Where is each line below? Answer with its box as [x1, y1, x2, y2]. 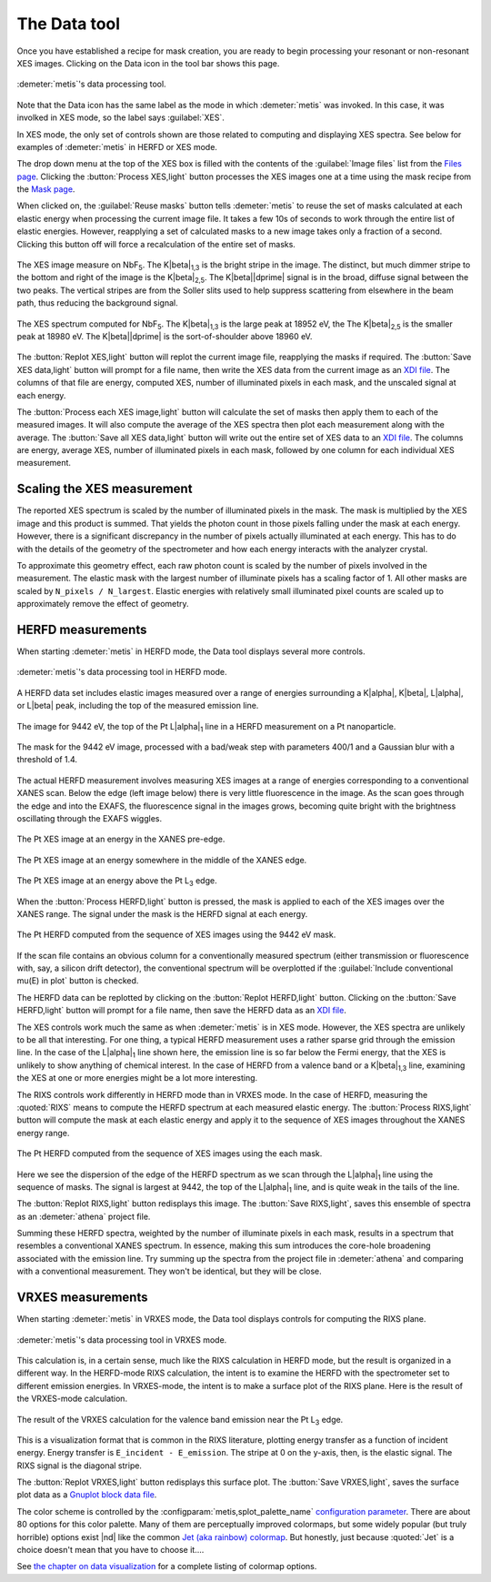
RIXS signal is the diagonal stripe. [16, 1460, 143, 1471]
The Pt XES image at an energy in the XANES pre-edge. [16, 833, 225, 845]
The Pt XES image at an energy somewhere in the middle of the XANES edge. [16, 854, 307, 865]
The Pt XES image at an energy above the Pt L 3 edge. [16, 875, 217, 888]
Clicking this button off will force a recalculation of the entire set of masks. [16, 238, 296, 249]
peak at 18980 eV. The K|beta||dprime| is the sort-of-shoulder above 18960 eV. [16, 330, 313, 341]
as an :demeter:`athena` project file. [16, 1211, 151, 1222]
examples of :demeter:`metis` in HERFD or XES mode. [16, 141, 218, 152]
